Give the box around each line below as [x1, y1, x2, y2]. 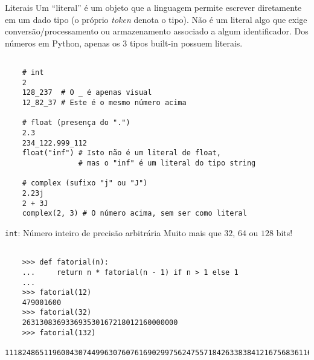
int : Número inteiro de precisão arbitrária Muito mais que [5, 226, 222, 239]
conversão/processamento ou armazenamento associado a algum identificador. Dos [5, 25, 309, 37]
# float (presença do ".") [22, 118, 130, 127]
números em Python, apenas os [5, 36, 120, 49]
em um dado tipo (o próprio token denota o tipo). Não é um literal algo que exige [5, 13, 307, 25]
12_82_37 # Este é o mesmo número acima [22, 98, 187, 107]
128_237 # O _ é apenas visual [22, 88, 152, 97]
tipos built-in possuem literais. [129, 36, 243, 49]
